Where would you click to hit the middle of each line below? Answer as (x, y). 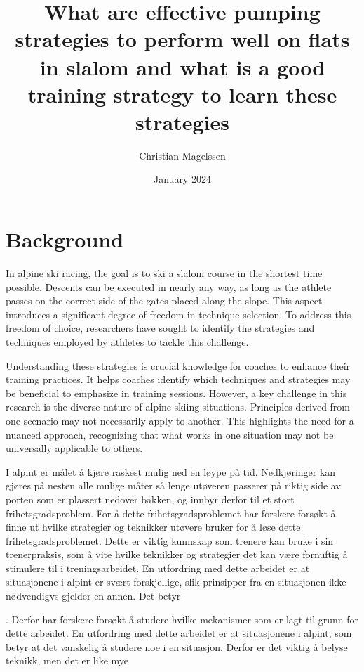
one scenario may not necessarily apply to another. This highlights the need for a (180, 420)
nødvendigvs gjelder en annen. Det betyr (93, 596)
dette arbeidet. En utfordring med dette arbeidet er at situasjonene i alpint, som (179, 633)
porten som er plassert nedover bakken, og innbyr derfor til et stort (150, 499)
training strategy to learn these (182, 94)
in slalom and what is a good (182, 66)
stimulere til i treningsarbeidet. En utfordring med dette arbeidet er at (158, 568)
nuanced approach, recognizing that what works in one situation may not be (170, 434)
